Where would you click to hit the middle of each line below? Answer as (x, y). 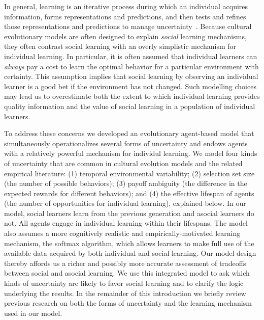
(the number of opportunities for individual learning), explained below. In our (125, 203)
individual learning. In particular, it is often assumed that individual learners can (131, 56)
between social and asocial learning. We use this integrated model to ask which (127, 273)
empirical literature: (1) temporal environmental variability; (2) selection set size (129, 173)
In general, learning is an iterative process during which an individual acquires (126, 6)
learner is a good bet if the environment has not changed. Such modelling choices (130, 86)
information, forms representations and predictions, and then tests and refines (125, 16)
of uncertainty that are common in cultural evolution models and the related (123, 163)
